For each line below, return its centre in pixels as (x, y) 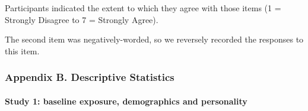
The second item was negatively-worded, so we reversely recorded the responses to (154, 39)
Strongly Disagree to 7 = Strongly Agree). (82, 19)
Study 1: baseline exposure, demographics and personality (126, 101)
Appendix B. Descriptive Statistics (90, 77)
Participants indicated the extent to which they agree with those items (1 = (143, 8)
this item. (22, 50)
